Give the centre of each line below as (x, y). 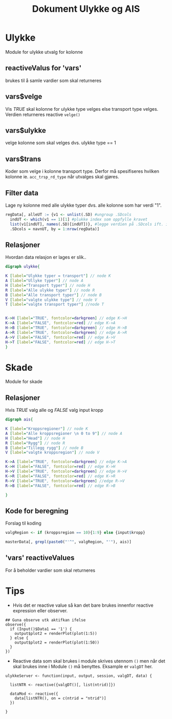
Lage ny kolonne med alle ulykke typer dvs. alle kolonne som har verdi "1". (84, 205)
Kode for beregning (37, 511)
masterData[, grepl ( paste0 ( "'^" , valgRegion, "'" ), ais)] (68, 542)
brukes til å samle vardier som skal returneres (53, 81)
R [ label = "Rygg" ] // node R (35, 443)
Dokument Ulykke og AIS (86, 9)
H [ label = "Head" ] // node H (35, 438)
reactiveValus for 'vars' (44, 68)
